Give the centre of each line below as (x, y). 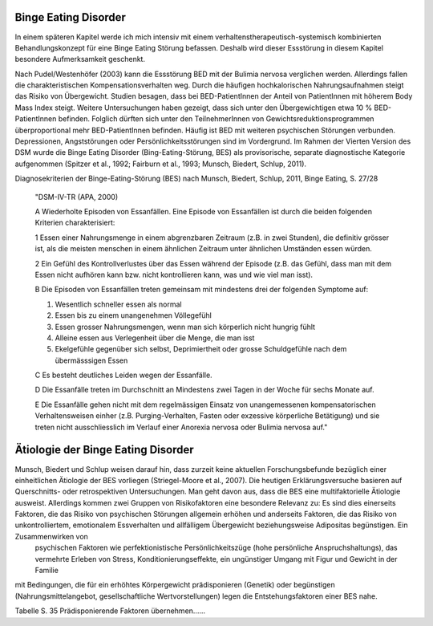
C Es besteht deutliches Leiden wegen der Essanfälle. (123, 375)
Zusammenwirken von (51, 536)
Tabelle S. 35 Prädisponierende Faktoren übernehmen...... (110, 611)
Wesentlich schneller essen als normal (118, 304)
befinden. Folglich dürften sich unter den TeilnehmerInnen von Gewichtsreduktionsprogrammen (216, 119)
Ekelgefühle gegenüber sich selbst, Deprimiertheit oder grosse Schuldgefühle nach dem (201, 349)
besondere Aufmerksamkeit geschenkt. (80, 59)
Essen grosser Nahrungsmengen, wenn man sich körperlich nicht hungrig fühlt (185, 327)
